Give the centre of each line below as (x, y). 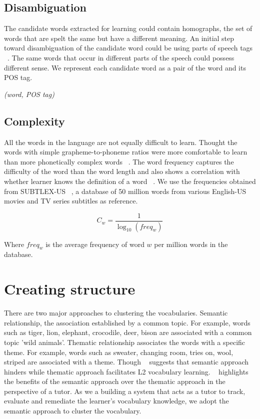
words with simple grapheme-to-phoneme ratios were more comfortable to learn (126, 152)
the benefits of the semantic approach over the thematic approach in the (115, 381)
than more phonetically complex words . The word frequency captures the (119, 161)
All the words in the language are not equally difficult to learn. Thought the (121, 142)
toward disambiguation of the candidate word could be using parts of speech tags (128, 48)
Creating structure (70, 289)
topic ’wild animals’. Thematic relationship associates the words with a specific (125, 342)
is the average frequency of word (95, 244)
